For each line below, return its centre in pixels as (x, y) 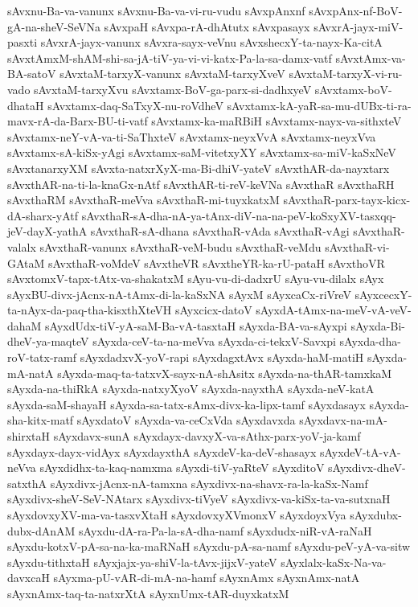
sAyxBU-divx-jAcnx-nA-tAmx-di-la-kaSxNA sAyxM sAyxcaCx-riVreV (179, 294)
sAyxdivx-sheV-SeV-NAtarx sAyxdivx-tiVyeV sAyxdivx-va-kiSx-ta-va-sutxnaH (199, 499)
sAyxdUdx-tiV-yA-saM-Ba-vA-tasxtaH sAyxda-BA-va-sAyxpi (196, 325)
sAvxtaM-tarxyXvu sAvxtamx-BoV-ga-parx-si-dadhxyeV (173, 89)
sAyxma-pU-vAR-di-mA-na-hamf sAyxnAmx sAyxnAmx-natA (207, 578)
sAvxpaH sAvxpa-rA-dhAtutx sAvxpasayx (207, 26)
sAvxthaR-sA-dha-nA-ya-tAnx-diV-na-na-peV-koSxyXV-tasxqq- (239, 215)
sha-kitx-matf (41, 420)
